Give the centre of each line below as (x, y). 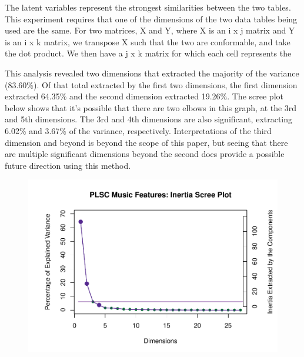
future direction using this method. (68, 165)
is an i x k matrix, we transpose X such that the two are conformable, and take (148, 41)
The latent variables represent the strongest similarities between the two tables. (148, 7)
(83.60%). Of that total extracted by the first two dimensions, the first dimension (151, 84)
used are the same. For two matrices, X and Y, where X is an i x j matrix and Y (150, 30)
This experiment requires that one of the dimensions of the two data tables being (151, 19)
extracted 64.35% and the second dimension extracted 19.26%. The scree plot (144, 96)
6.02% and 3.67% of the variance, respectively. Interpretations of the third (138, 130)
